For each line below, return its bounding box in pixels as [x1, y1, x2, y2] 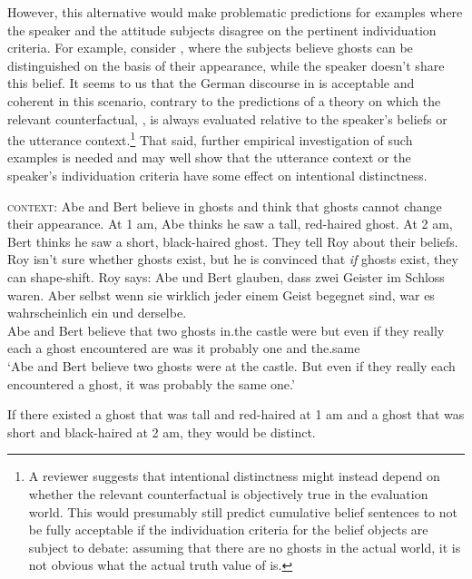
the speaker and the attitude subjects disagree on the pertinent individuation [7, 20, 437, 39]
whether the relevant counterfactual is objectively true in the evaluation [28, 484, 428, 503]
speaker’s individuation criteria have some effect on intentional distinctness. [7, 166, 428, 184]
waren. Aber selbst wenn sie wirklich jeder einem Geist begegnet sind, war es [7, 285, 435, 304]
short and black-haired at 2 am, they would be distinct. [7, 422, 316, 441]
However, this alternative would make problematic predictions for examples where [7, 3, 463, 21]
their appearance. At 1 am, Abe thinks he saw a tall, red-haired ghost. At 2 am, [7, 214, 453, 233]
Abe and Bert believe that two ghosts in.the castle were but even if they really [7, 320, 445, 339]
